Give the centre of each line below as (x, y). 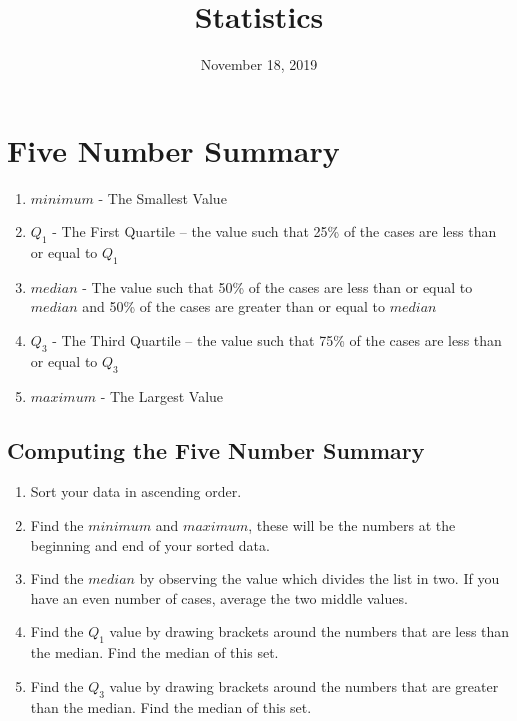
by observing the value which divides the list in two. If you (319, 578)
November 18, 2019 (259, 64)
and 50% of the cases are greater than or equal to (234, 306)
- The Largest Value (162, 395)
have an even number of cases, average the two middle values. (219, 597)
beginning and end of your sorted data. (150, 544)
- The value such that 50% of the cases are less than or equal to (277, 286)
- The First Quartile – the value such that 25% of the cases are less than (274, 231)
